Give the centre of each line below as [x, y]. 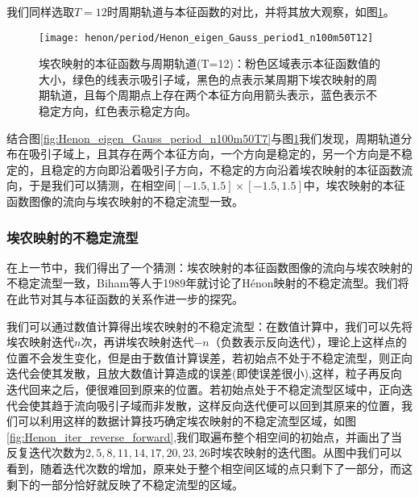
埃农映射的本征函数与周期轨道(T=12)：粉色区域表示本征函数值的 [209, 63]
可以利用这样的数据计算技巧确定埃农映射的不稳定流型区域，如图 [187, 421]
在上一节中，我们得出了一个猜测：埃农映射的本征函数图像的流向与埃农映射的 [209, 267]
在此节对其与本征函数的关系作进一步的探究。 [125, 299]
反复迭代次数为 [46, 452]
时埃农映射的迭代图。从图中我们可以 [306, 452]
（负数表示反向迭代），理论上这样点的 [308, 342]
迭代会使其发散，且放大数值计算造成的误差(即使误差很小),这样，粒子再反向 [204, 373]
